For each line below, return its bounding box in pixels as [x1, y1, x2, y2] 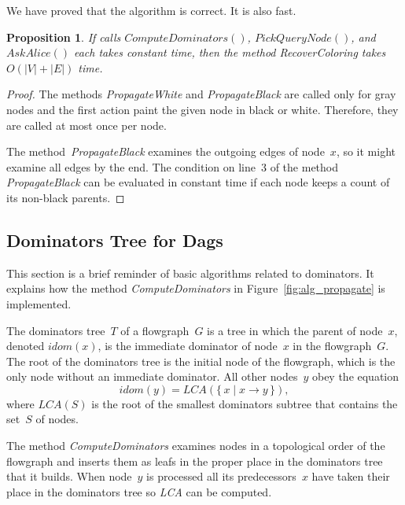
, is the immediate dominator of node [98, 337, 278, 354]
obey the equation [311, 368, 399, 385]
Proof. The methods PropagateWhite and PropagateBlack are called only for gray [6, 86, 396, 102]
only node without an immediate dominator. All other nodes [6, 368, 298, 385]
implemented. [6, 295, 72, 311]
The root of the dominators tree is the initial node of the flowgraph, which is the [6, 352, 396, 369]
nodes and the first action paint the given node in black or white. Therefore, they [6, 101, 399, 117]
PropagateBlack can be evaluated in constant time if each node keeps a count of [6, 174, 390, 190]
